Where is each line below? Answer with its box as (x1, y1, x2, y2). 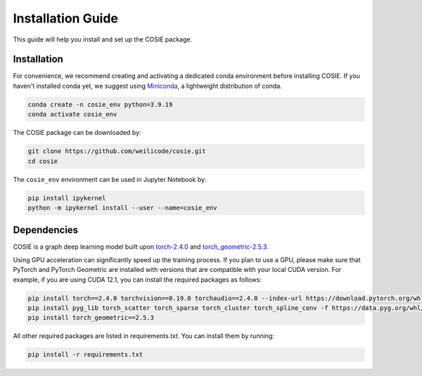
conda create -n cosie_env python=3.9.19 (27, 101, 173, 108)
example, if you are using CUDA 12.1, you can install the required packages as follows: (13, 275, 262, 284)
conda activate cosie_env (27, 110, 117, 119)
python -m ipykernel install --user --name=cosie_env (27, 204, 217, 212)
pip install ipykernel (27, 194, 106, 202)
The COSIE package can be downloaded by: (13, 129, 141, 137)
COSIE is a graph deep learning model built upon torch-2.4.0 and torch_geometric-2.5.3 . (13, 242, 269, 251)
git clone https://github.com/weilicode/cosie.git (27, 148, 207, 155)
